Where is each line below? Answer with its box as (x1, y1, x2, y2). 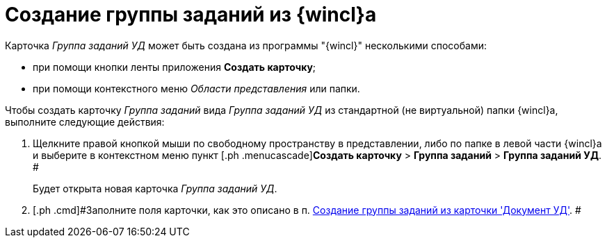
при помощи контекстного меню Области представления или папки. (33, 82, 360, 94)
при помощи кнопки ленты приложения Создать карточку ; (33, 60, 316, 73)
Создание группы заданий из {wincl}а (5, 3, 377, 26)
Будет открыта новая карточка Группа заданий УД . (33, 182, 277, 194)
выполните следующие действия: (5, 115, 165, 128)
